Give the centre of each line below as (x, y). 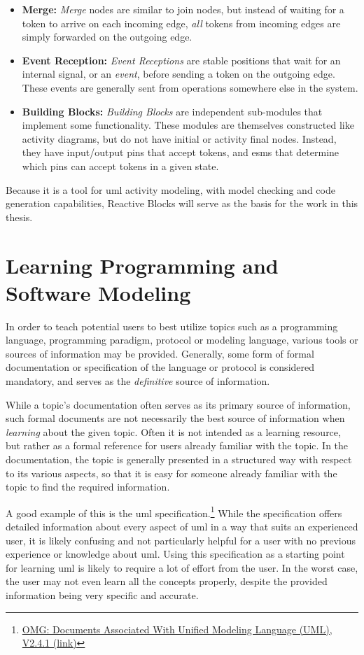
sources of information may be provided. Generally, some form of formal (160, 353)
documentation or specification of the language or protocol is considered (160, 367)
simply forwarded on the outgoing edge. (107, 37)
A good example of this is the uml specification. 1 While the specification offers (174, 512)
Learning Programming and (142, 265)
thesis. (19, 217)
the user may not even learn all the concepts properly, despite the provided (167, 581)
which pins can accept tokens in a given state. (120, 165)
